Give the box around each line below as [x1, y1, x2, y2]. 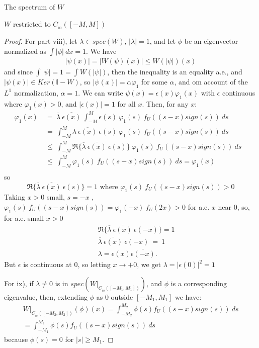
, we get [137, 259, 161, 270]
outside [111, 291, 133, 302]
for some [141, 76, 167, 87]
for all [117, 98, 136, 109]
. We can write [78, 87, 123, 98]
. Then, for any [142, 98, 189, 109]
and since [4, 66, 33, 77]
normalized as [4, 46, 47, 56]
